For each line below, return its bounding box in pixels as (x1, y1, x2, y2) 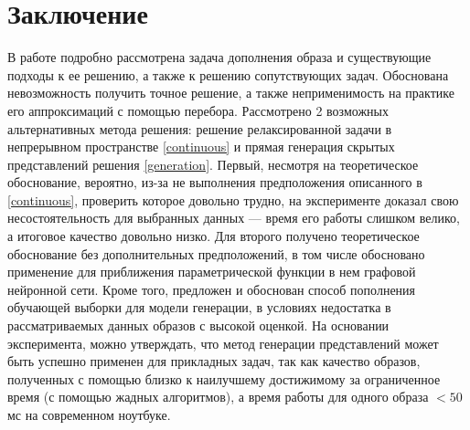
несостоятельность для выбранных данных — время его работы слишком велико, (7, 208, 460, 227)
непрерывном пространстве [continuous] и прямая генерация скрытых (7, 137, 395, 156)
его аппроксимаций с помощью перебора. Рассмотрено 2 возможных (7, 100, 389, 120)
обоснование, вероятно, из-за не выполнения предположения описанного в (7, 173, 422, 192)
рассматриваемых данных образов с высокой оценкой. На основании (7, 316, 390, 335)
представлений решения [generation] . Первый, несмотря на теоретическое (7, 154, 419, 173)
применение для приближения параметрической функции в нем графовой (7, 262, 416, 281)
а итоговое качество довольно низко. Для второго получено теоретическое (7, 226, 420, 246)
